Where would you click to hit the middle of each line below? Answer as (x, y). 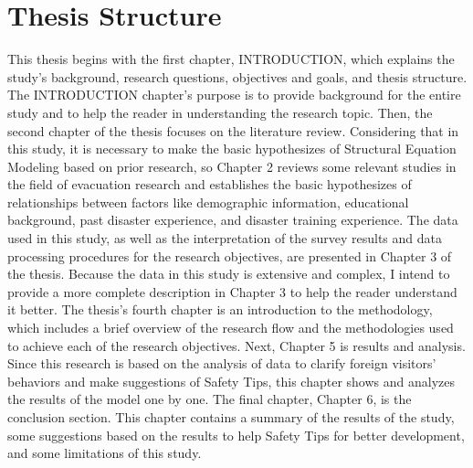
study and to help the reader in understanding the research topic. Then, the (220, 112)
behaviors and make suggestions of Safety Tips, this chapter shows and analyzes (231, 381)
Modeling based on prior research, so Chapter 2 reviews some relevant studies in (232, 166)
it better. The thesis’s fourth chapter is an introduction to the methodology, (220, 309)
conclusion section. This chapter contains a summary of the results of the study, (231, 417)
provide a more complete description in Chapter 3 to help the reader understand (232, 291)
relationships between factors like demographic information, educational (208, 202)
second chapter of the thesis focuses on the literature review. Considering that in (233, 130)
